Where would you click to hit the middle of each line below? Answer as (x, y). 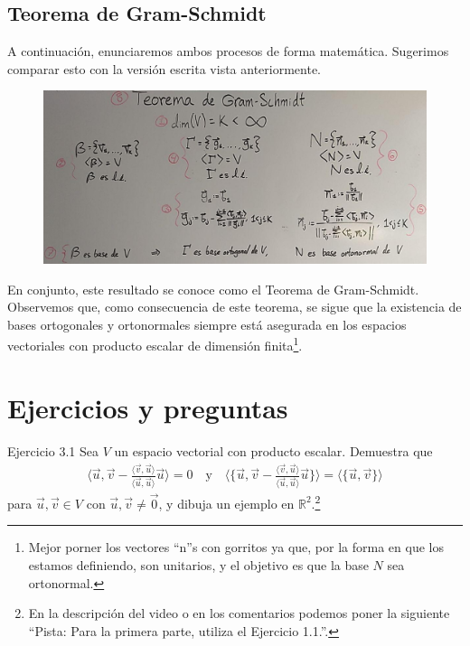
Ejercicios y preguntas (148, 407)
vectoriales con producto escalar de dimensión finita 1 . (155, 344)
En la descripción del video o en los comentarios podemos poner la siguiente (239, 613)
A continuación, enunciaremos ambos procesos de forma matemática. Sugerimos (228, 51)
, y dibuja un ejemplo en (226, 503)
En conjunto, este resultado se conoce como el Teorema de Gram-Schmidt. (213, 289)
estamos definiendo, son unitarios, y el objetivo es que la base (198, 565)
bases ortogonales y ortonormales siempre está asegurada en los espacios (207, 324)
